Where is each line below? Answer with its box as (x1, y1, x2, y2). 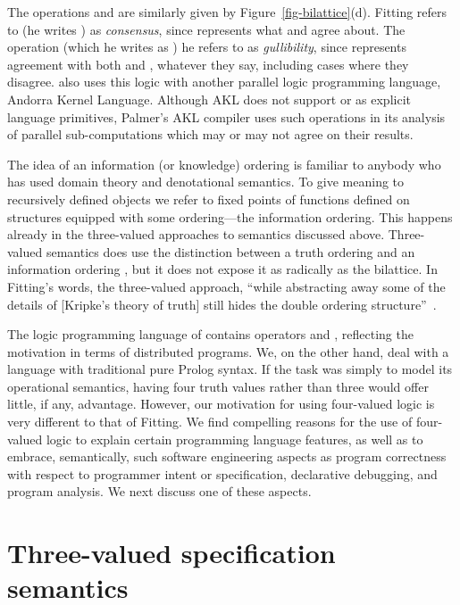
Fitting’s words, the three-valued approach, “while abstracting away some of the (7, 277, 446, 295)
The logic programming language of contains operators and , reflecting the (7, 325, 414, 344)
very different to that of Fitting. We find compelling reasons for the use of (7, 412, 413, 431)
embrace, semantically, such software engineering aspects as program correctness (7, 447, 447, 466)
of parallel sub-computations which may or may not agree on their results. (7, 125, 414, 144)
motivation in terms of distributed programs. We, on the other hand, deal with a (7, 342, 449, 361)
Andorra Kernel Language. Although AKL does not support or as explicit (7, 89, 411, 108)
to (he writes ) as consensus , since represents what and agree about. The (7, 20, 406, 38)
